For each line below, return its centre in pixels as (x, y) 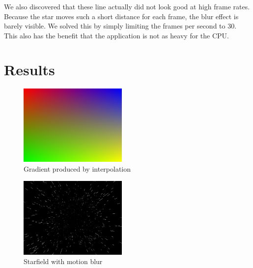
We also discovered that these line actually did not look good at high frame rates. (127, 6)
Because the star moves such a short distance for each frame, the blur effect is (121, 16)
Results (29, 69)
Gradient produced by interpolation (77, 169)
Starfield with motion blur (63, 261)
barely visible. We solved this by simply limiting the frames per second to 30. (120, 26)
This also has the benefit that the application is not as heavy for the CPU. (116, 35)
